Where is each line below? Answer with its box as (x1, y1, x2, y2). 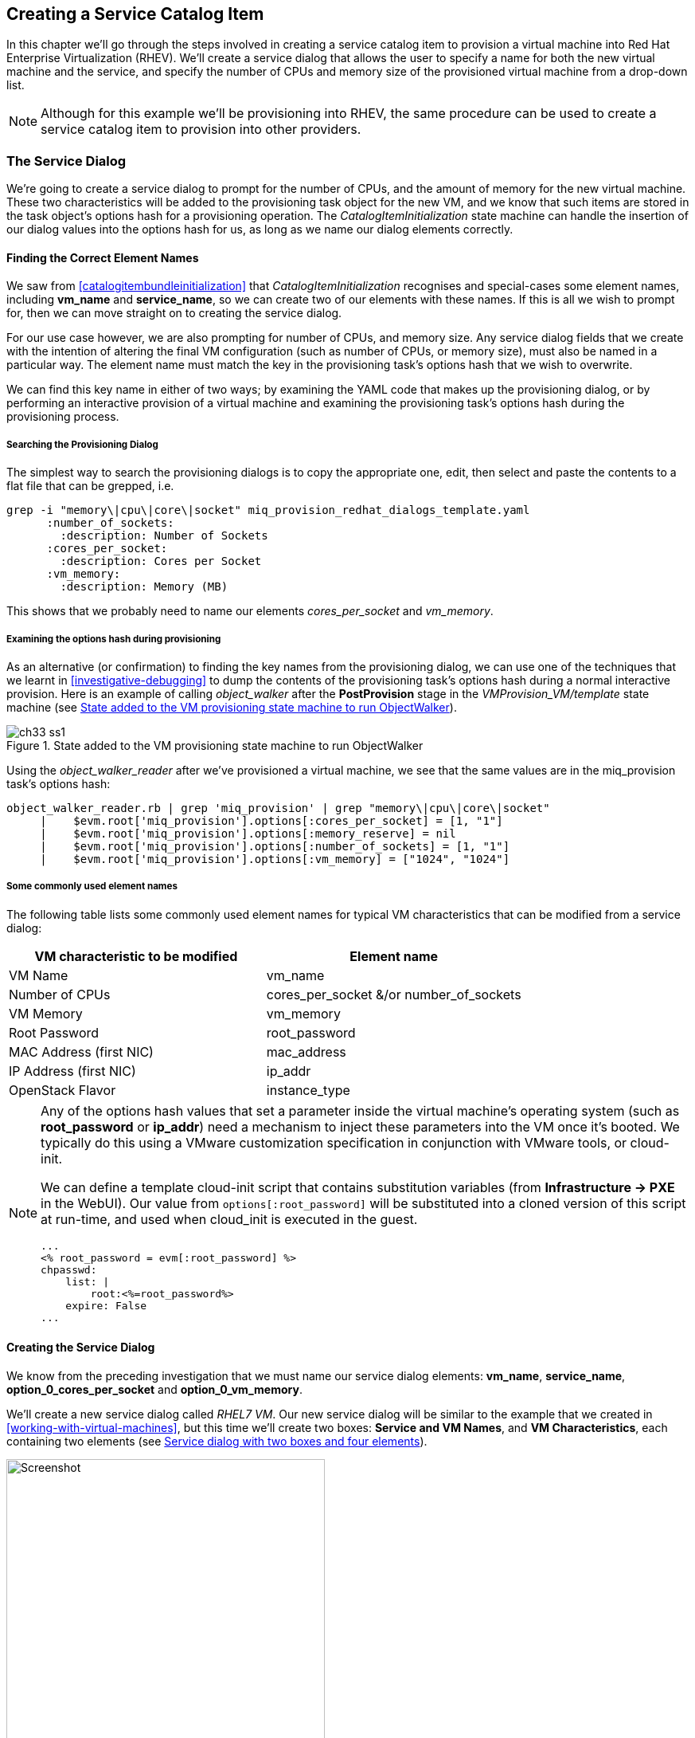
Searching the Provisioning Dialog (6, 438, 158, 450)
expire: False (65, 1299, 147, 1312)
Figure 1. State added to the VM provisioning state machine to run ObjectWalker (6, 738, 424, 752)
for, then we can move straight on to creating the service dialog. (6, 306, 342, 320)
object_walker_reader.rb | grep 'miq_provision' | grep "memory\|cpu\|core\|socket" (6, 801, 550, 814)
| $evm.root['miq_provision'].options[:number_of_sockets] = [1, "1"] (40, 839, 510, 853)
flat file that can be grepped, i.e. (6, 479, 174, 493)
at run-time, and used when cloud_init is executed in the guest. (41, 1210, 418, 1227)
